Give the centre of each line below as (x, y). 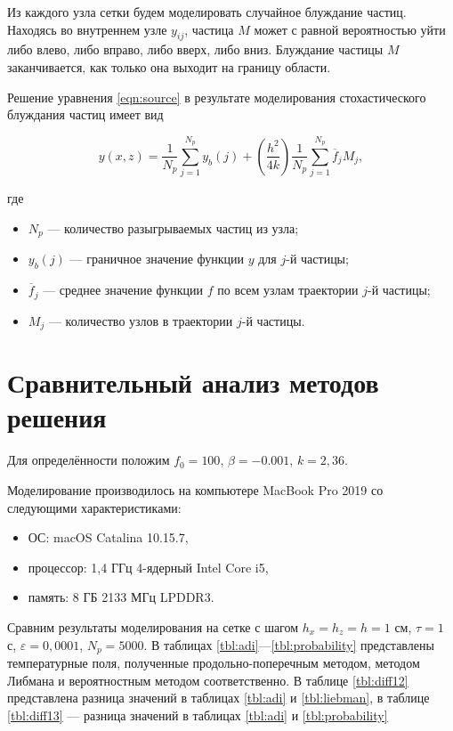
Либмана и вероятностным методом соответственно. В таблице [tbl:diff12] (208, 680)
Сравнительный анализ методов (193, 382)
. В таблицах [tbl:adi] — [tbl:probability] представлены (289, 644)
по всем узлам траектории (288, 290)
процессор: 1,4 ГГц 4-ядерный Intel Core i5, (148, 567)
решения (57, 417)
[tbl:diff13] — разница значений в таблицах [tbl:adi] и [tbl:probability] (198, 715)
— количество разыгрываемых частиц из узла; (173, 227)
